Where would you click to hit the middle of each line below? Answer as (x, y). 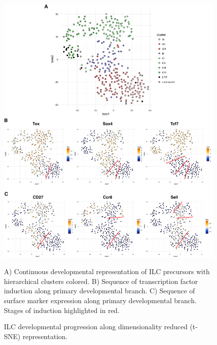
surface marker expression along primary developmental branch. (100, 300)
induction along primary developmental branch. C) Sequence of (100, 291)
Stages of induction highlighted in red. (62, 310)
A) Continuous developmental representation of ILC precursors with (107, 271)
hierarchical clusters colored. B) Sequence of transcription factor (101, 281)
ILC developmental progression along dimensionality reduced (96, 327)
